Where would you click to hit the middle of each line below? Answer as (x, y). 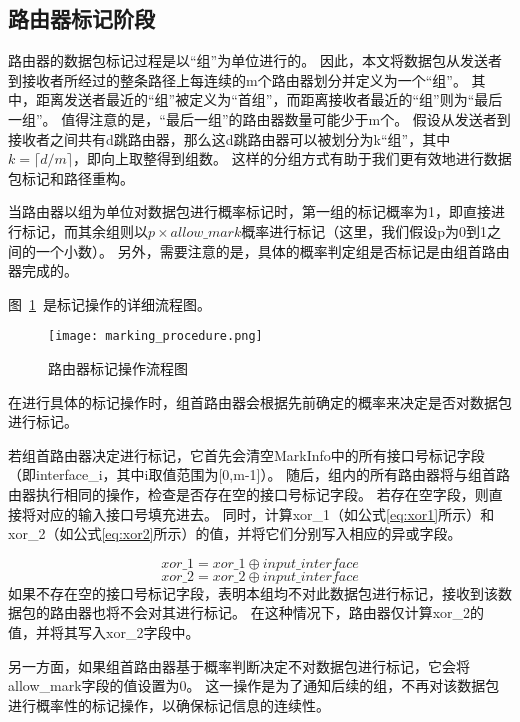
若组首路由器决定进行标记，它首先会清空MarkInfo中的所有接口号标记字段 (246, 454)
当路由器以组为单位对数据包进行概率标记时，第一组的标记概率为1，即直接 (249, 211)
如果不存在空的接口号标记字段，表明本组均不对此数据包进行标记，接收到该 (253, 592)
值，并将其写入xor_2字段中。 (104, 631)
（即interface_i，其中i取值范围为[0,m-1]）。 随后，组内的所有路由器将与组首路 (259, 474)
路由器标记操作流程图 (118, 367)
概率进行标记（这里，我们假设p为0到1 (364, 230)
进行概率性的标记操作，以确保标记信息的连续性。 (169, 704)
